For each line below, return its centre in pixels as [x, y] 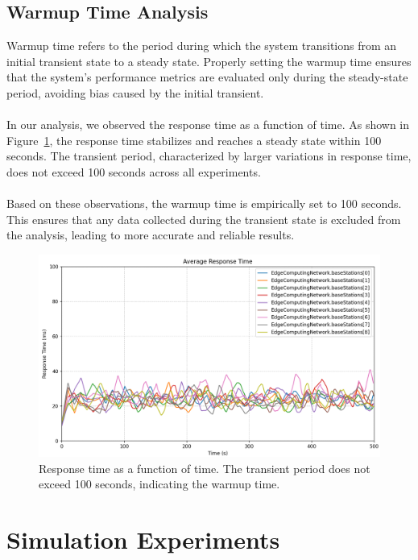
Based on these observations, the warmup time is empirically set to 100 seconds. [204, 203]
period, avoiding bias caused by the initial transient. [135, 92]
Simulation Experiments [143, 539]
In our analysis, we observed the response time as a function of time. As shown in [208, 124]
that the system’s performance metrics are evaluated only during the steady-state [207, 77]
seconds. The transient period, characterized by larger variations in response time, [209, 156]
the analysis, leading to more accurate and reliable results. [151, 235]
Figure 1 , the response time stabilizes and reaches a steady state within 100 [194, 140]
